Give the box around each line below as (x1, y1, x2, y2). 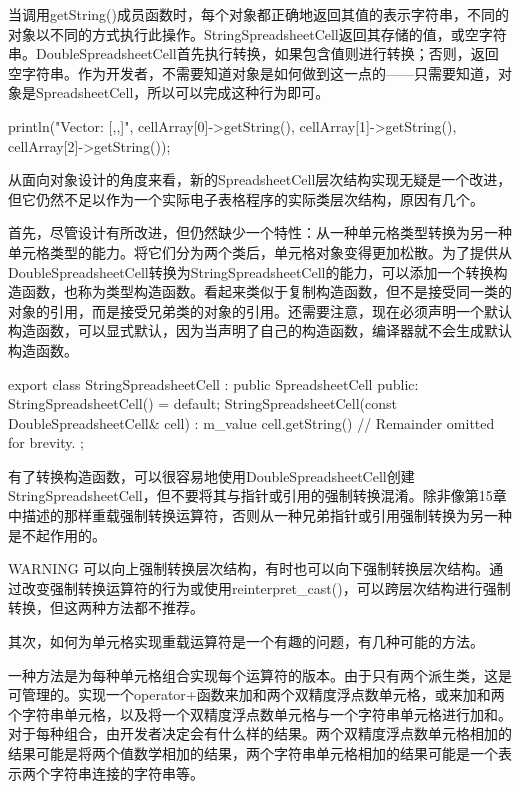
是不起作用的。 (8, 524, 106, 545)
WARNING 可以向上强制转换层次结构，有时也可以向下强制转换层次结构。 (8, 558, 490, 579)
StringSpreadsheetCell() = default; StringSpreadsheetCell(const (8, 393, 397, 414)
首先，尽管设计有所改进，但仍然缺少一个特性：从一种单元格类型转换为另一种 (8, 222, 512, 243)
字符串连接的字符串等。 (49, 762, 204, 783)
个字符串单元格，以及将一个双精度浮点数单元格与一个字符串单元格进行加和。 (8, 703, 512, 724)
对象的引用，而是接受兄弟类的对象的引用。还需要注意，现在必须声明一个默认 (8, 300, 512, 321)
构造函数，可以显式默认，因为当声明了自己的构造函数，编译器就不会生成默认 (8, 320, 512, 341)
